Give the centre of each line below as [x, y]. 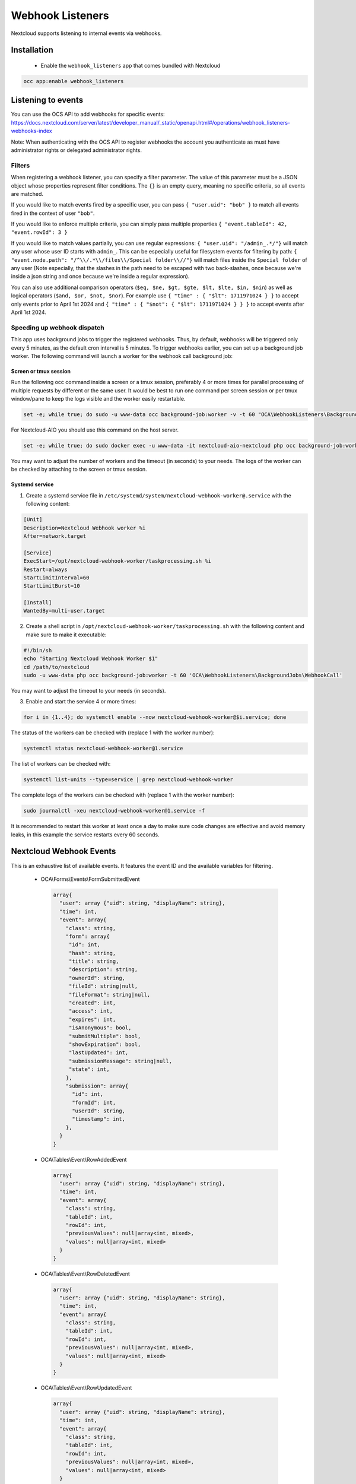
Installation [32, 50]
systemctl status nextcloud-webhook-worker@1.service [103, 749]
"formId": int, [94, 1102]
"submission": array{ [97, 1086]
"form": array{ [88, 936]
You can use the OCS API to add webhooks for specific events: [88, 114]
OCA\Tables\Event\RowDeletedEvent [85, 1274]
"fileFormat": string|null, [109, 995]
